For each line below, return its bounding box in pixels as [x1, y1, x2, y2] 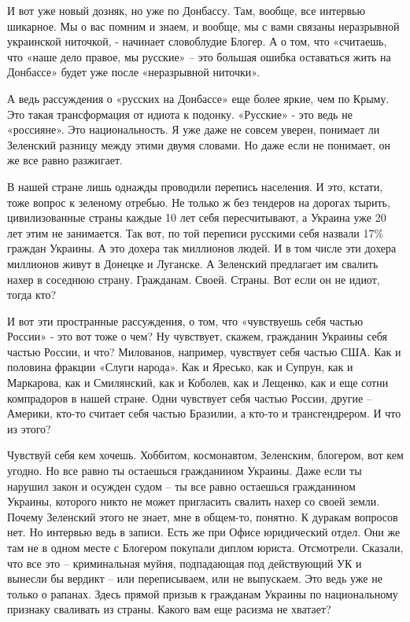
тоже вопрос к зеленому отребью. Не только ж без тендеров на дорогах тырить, [7, 193, 390, 210]
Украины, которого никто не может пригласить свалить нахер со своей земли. [7, 493, 380, 510]
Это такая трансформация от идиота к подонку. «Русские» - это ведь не [7, 105, 353, 122]
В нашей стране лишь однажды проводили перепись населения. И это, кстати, [7, 178, 383, 194]
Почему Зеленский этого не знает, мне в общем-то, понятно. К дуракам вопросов [7, 508, 398, 524]
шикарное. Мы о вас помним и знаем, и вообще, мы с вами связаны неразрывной [7, 17, 400, 34]
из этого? [7, 420, 51, 436]
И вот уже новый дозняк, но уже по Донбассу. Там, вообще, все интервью [7, 2, 365, 18]
